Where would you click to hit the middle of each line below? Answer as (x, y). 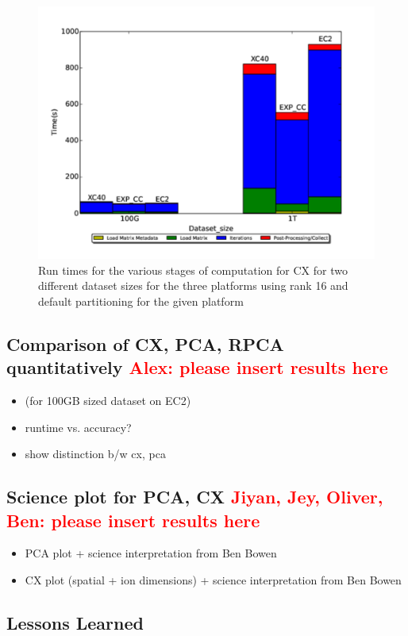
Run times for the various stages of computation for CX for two (193, 270)
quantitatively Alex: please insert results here (197, 367)
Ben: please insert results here (133, 520)
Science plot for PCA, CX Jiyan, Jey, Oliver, (195, 497)
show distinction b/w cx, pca (95, 454)
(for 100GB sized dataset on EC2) (108, 400)
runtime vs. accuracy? (78, 427)
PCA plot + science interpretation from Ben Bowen (151, 553)
